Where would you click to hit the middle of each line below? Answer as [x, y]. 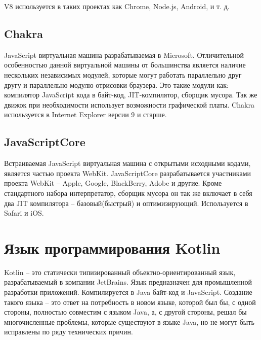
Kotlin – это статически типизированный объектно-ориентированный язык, [120, 272]
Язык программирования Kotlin [112, 247]
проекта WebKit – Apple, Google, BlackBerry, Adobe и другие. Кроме [113, 183]
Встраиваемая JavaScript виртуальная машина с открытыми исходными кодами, [127, 163]
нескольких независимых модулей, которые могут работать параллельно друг [123, 74]
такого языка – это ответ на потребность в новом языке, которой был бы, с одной [130, 302]
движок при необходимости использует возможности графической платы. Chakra [129, 104]
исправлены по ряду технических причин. [69, 332]
